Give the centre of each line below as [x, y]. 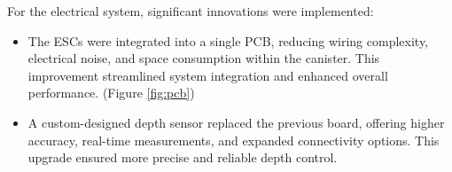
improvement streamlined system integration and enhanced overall [208, 75]
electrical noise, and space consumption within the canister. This [204, 58]
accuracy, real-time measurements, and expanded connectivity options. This [234, 140]
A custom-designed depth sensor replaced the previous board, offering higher [236, 122]
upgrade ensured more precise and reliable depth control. [183, 157]
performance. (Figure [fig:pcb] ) [111, 93]
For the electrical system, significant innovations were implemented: [191, 11]
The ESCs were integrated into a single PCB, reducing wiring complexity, [228, 40]
